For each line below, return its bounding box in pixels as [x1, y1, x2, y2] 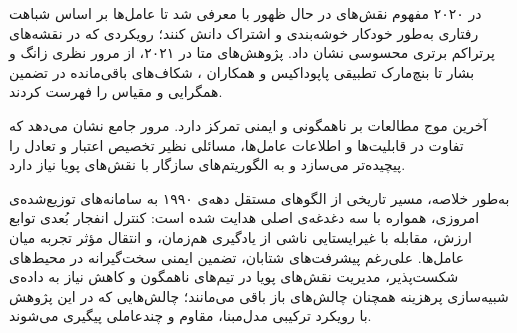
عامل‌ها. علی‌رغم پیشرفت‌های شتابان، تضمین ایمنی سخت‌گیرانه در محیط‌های [9, 246, 465, 267]
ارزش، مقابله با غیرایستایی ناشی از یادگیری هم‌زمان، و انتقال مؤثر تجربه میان [9, 226, 472, 247]
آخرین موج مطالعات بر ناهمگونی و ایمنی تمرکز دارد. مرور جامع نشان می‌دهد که [9, 114, 488, 135]
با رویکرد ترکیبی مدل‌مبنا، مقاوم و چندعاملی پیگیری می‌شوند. [9, 305, 372, 326]
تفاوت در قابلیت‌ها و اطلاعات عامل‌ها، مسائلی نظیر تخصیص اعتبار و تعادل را [9, 134, 464, 155]
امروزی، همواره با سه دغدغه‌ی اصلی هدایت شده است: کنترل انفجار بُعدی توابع [9, 207, 480, 228]
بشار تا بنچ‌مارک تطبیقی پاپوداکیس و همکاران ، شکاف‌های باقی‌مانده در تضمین [9, 61, 475, 82]
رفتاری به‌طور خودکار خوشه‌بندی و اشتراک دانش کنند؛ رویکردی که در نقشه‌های [9, 22, 479, 43]
